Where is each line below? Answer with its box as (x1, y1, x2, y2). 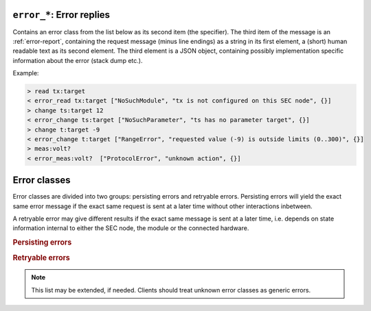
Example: (12, 69, 39, 77)
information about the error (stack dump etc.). (12, 56, 143, 64)
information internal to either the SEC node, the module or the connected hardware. (12, 224, 249, 232)
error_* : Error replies (12, 9, 110, 21)
